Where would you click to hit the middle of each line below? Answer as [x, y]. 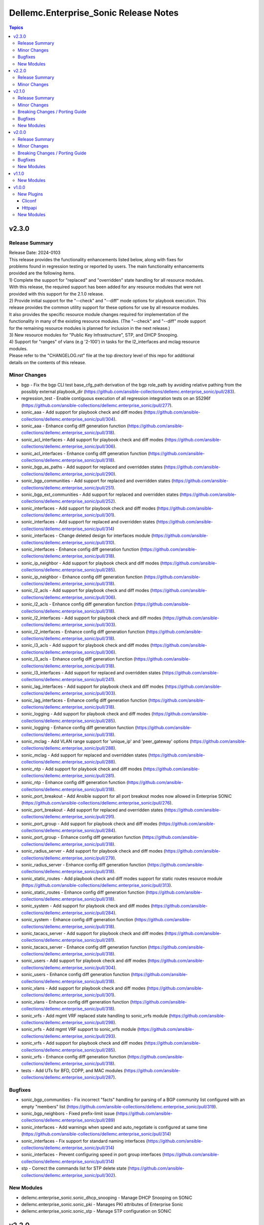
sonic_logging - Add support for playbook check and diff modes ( [87, 714]
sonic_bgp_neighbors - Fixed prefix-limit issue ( [69, 1114]
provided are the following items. [42, 273]
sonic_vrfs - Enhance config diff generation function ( [75, 1056]
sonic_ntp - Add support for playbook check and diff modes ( [83, 769]
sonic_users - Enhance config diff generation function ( [77, 975]
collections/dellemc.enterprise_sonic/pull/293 [67, 1036]
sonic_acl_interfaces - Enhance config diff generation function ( [86, 453]
